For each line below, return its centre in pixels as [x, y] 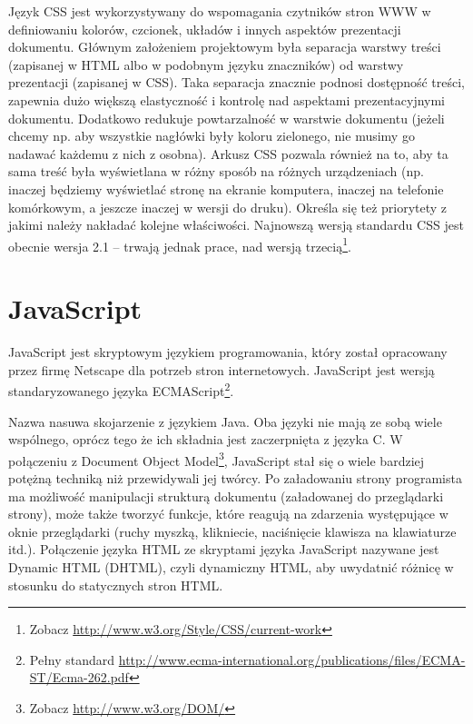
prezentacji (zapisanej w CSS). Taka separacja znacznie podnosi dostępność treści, [237, 82]
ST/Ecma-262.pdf [79, 677]
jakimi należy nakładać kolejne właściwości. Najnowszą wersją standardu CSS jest [236, 225]
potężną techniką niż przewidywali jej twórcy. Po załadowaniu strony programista [235, 477]
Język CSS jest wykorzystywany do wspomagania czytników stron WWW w [220, 11]
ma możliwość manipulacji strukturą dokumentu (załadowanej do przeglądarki [226, 496]
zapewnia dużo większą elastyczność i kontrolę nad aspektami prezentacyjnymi [227, 99]
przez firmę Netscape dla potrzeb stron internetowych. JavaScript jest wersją [222, 369]
